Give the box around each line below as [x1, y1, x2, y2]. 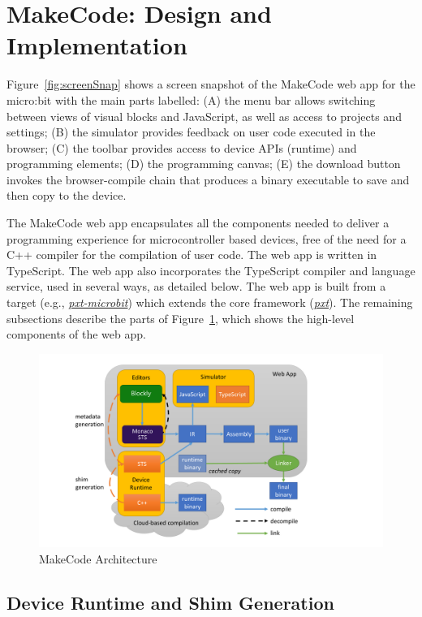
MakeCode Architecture [39, 550, 157, 567]
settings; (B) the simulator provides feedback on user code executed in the [6, 123, 376, 140]
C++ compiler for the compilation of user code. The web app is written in [6, 246, 377, 263]
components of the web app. [6, 326, 146, 343]
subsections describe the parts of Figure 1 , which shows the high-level [6, 309, 355, 326]
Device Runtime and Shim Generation [6, 589, 334, 615]
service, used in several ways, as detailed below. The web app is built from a [6, 278, 386, 295]
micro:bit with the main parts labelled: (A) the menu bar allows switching [6, 91, 376, 108]
